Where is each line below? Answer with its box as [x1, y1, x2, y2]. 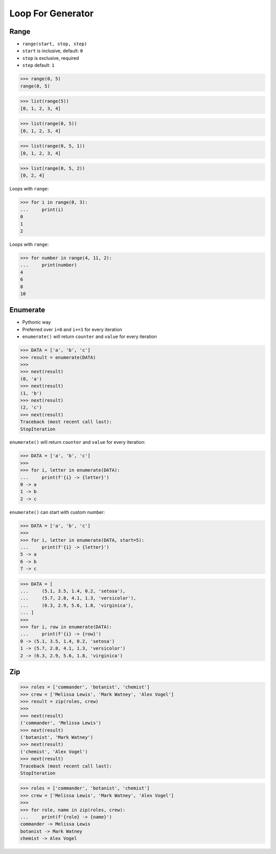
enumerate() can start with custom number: [9, 509, 105, 515]
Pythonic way [22, 319, 51, 325]
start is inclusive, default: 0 [22, 48, 83, 54]
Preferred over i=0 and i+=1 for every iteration [22, 326, 123, 332]
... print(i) [20, 206, 64, 212]
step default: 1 [22, 62, 55, 69]
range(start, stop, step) [22, 41, 87, 47]
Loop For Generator [9, 8, 94, 19]
